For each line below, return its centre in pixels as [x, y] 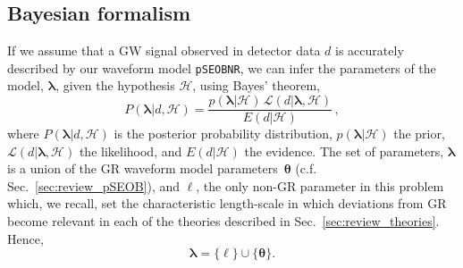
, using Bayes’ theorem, [256, 85]
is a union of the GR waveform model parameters [143, 168]
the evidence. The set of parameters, [344, 151]
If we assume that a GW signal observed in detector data [164, 50]
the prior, [419, 134]
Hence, [25, 238]
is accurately [370, 50]
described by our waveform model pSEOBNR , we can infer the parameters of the [222, 67]
